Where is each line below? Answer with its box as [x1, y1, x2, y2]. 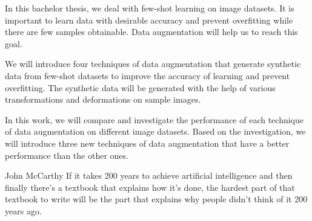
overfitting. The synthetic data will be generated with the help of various [5, 81, 276, 94]
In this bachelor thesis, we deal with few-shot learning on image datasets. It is [5, 2, 294, 14]
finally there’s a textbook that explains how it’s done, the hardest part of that [5, 181, 295, 193]
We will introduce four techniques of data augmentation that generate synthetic [5, 57, 301, 70]
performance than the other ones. [5, 149, 128, 161]
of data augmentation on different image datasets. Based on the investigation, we [5, 125, 306, 138]
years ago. [5, 204, 42, 217]
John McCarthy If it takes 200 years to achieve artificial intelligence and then [5, 169, 293, 182]
